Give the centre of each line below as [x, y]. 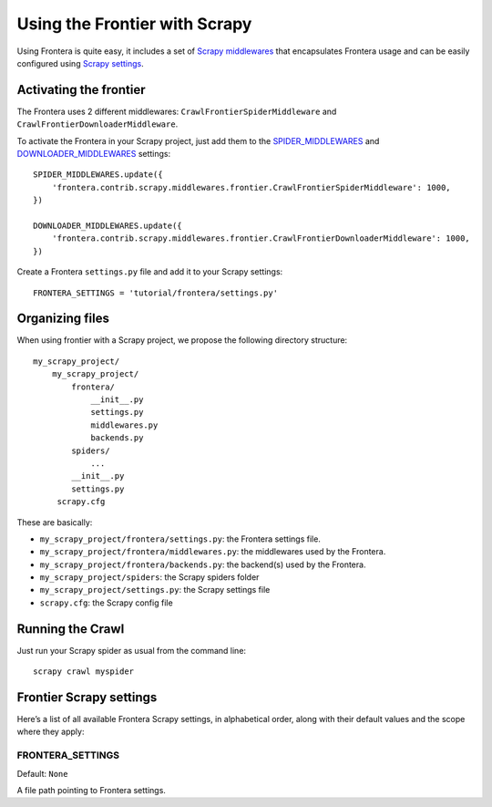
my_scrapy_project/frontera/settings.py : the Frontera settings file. [180, 539]
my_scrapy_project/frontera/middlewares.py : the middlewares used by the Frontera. [213, 552]
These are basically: [55, 522]
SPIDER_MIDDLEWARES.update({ [98, 175]
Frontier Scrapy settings [87, 697]
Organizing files [63, 319]
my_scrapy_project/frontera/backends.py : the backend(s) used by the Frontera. [203, 564]
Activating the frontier [81, 90]
